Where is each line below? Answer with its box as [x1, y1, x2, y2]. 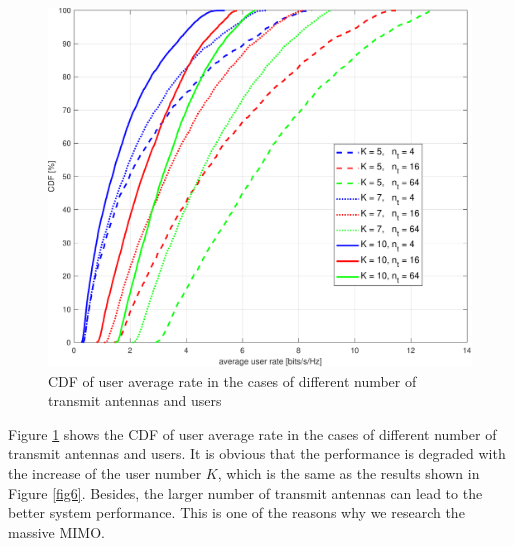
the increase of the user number [8, 462, 202, 483]
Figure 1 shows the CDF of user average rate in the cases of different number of [8, 423, 497, 444]
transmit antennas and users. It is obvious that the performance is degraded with [8, 443, 506, 464]
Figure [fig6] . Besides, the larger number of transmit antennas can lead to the [8, 482, 483, 503]
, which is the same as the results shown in [217, 462, 480, 483]
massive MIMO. [8, 521, 105, 542]
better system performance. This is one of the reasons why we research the [8, 502, 465, 523]
